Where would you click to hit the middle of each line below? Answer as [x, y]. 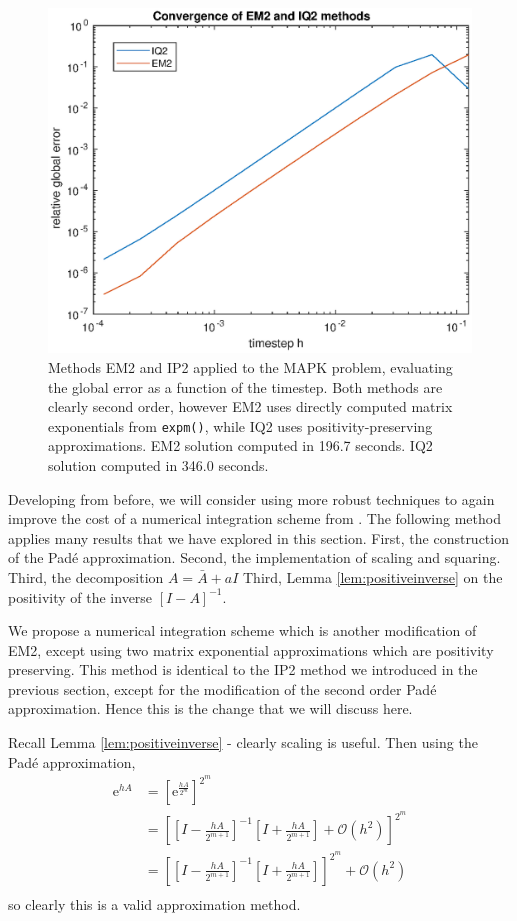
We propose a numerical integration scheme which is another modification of [242, 630]
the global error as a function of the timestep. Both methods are [245, 386]
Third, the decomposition [86, 576]
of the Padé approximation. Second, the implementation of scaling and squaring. [254, 557]
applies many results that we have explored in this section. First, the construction [258, 537]
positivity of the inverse [80, 596]
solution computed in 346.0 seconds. [158, 464]
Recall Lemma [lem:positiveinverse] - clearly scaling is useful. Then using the [243, 742]
